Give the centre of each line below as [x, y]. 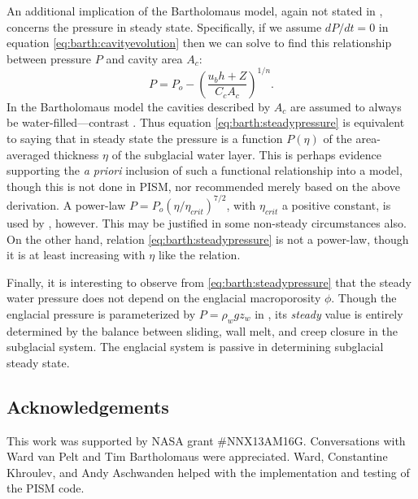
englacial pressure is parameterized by [101, 313]
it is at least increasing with [76, 255]
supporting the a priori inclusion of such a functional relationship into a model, [205, 170]
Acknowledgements [88, 406]
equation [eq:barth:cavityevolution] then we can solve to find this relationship [199, 43]
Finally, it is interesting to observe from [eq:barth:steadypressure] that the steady [209, 282]
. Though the [364, 298]
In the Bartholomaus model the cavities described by [139, 106]
